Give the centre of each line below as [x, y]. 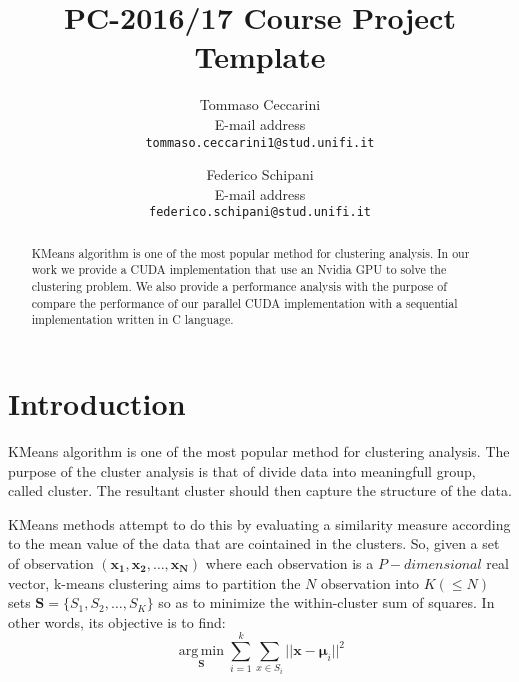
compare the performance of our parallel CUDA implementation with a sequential [244, 302]
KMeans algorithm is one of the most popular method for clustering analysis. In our [250, 252]
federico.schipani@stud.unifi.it [260, 212]
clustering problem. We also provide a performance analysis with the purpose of [239, 286]
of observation [51, 562]
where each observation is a [289, 562]
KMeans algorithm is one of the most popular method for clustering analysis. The [259, 451]
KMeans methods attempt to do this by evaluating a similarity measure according [259, 523]
